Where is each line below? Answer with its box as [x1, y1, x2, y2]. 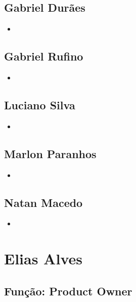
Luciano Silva [4, 97, 75, 112]
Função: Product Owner [4, 283, 132, 298]
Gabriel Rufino [4, 48, 83, 64]
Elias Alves [4, 248, 82, 269]
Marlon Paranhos [4, 145, 97, 161]
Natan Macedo [4, 194, 83, 210]
